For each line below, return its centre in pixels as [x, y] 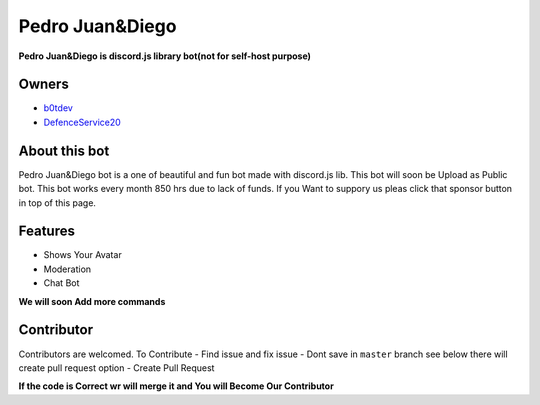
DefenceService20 [82, 122]
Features [46, 231]
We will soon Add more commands [92, 301]
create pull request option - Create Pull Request [116, 367]
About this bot [64, 150]
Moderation [67, 269]
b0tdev [58, 108]
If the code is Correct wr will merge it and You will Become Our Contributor [176, 386]
